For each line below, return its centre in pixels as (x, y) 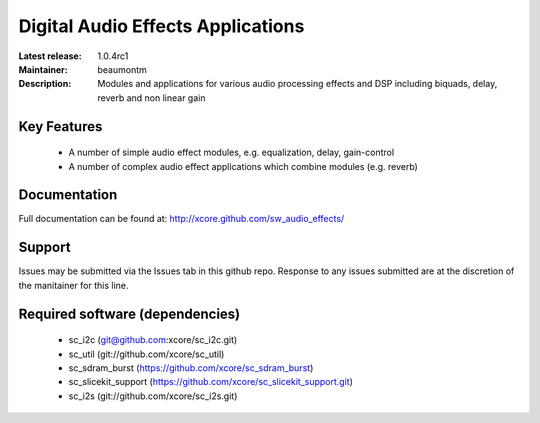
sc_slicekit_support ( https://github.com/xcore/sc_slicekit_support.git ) (211, 382)
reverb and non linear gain (151, 97)
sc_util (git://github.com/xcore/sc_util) (146, 354)
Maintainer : (43, 69)
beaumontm (122, 69)
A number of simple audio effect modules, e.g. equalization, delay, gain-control (231, 152)
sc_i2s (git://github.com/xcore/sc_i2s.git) (153, 396)
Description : (45, 84)
